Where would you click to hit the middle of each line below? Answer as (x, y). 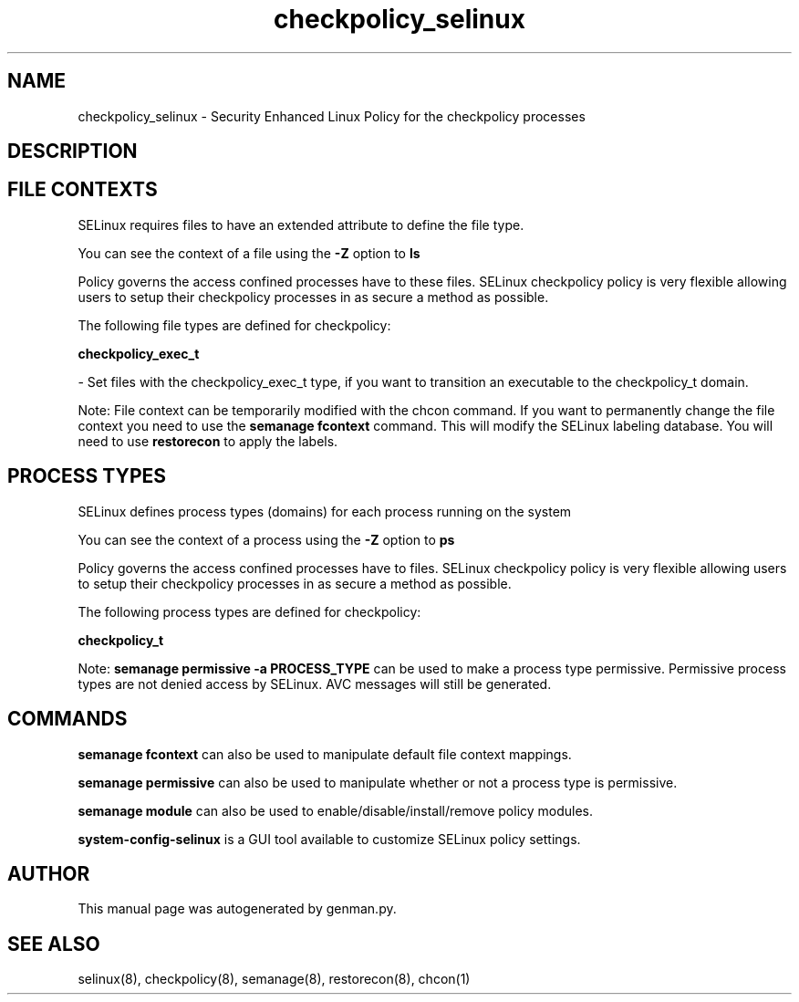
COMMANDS (67, 719)
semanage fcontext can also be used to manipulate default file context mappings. (325, 754)
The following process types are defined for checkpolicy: (249, 611)
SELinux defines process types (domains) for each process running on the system (325, 511)
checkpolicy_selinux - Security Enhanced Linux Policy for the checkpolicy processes (332, 116)
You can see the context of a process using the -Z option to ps (266, 539)
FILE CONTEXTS (83, 190)
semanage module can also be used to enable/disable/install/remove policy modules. (336, 810)
